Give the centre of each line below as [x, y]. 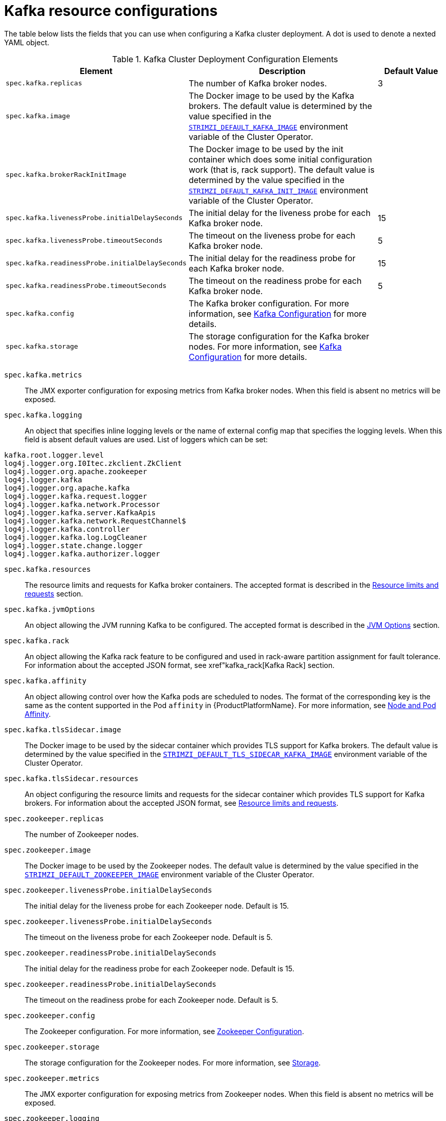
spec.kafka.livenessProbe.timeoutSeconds [84, 241]
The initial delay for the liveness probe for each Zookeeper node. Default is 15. [157, 906]
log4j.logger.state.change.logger [73, 545]
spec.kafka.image [38, 116]
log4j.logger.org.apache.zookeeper [76, 471]
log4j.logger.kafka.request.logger [76, 496]
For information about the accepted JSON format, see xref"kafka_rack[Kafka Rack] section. [180, 665]
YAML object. [27, 42]
